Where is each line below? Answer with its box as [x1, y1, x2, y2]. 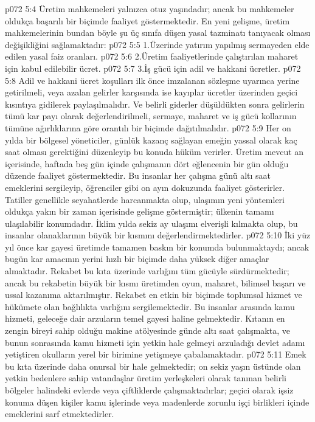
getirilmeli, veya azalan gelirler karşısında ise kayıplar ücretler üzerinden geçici [5, 86, 298, 99]
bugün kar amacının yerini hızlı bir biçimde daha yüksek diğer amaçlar [5, 252, 269, 265]
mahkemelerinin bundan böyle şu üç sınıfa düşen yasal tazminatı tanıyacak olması [5, 26, 311, 39]
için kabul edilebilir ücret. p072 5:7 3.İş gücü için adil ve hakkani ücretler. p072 [5, 61, 301, 74]
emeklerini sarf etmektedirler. [5, 407, 114, 420]
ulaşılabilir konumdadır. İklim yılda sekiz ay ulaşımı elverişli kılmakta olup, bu [5, 216, 298, 229]
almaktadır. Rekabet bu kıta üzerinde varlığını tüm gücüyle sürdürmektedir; [5, 265, 289, 277]
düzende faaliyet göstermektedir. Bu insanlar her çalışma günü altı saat [5, 169, 271, 182]
